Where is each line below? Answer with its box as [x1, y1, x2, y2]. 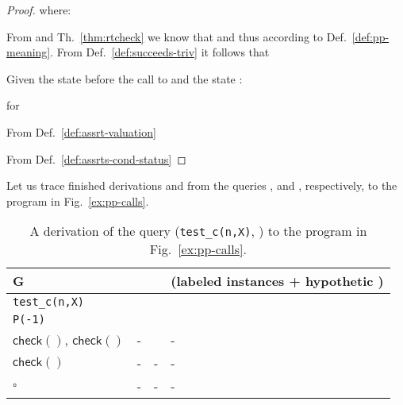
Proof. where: [6, 2, 71, 17]
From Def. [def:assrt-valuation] [6, 123, 156, 140]
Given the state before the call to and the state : [6, 70, 243, 87]
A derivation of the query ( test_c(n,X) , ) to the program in [29, 222, 367, 241]
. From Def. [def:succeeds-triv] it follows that [50, 44, 270, 60]
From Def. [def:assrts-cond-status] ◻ [6, 150, 186, 167]
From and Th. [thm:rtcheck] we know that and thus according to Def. [6, 28, 347, 44]
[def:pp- [351, 28, 390, 44]
